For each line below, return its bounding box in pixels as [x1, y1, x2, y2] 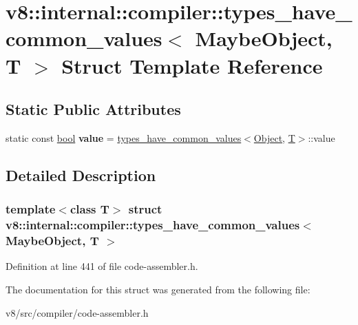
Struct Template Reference [61, 51, 323, 79]
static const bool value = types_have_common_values [6, 130, 242, 145]
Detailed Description [6, 164, 156, 185]
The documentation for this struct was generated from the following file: [6, 282, 310, 296]
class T [70, 200, 109, 218]
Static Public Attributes [6, 98, 181, 120]
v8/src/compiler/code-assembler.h [6, 305, 149, 319]
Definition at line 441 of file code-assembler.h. [6, 259, 198, 273]
